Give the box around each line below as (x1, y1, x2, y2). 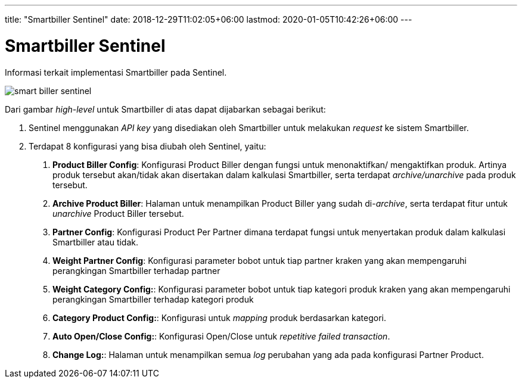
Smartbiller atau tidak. (52, 236, 138, 247)
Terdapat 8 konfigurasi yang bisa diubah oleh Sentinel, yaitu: (29, 141, 266, 151)
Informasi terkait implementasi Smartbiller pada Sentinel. (5, 67, 227, 77)
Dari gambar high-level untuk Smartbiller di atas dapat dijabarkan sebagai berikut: (5, 104, 326, 114)
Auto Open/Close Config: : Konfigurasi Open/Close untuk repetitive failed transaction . (52, 331, 390, 341)
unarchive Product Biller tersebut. (52, 208, 184, 219)
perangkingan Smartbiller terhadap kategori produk (52, 294, 254, 304)
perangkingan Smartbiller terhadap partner (52, 265, 220, 276)
